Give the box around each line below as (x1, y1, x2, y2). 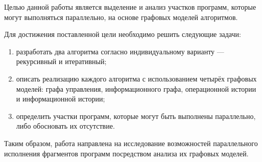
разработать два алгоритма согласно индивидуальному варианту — (16, 46, 224, 56)
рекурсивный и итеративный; (16, 56, 107, 67)
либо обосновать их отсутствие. (16, 120, 115, 131)
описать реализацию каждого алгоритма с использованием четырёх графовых (16, 73, 257, 84)
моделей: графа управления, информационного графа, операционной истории (16, 83, 256, 94)
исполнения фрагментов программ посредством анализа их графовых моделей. (4, 148, 249, 158)
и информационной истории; (16, 93, 105, 104)
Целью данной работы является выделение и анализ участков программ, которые (4, 2, 256, 12)
